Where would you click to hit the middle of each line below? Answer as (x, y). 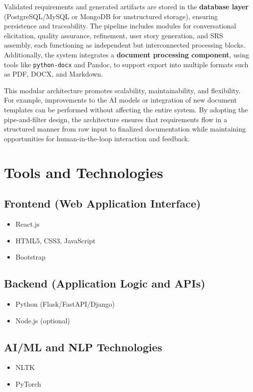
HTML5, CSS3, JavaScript (55, 240)
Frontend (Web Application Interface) (102, 203)
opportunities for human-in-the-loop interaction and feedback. (97, 138)
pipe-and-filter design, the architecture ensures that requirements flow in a (116, 119)
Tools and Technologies (84, 172)
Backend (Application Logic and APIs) (105, 283)
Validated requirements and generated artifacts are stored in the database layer (126, 6)
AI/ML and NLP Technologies (83, 347)
